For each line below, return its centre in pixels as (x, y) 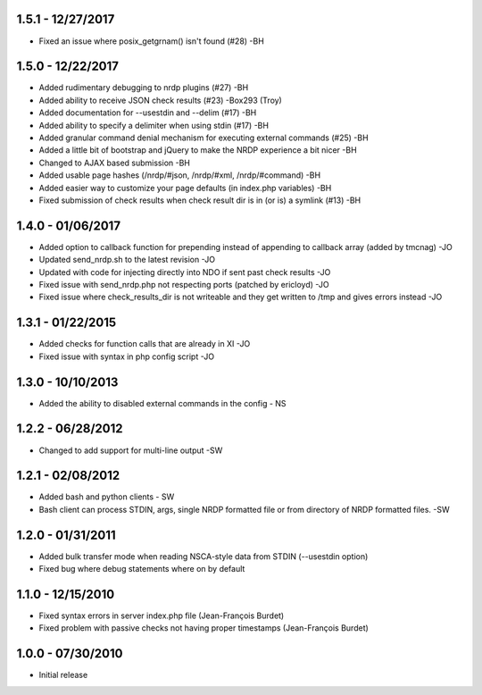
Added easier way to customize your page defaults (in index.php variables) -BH (185, 188)
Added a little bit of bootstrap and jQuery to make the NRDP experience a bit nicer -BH (198, 150)
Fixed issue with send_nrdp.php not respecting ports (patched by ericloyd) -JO (184, 285)
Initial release (63, 675)
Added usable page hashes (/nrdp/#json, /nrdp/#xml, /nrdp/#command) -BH (180, 175)
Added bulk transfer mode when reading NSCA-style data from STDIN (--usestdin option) (204, 556)
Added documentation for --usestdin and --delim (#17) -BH (148, 113)
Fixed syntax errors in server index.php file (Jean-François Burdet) (162, 615)
